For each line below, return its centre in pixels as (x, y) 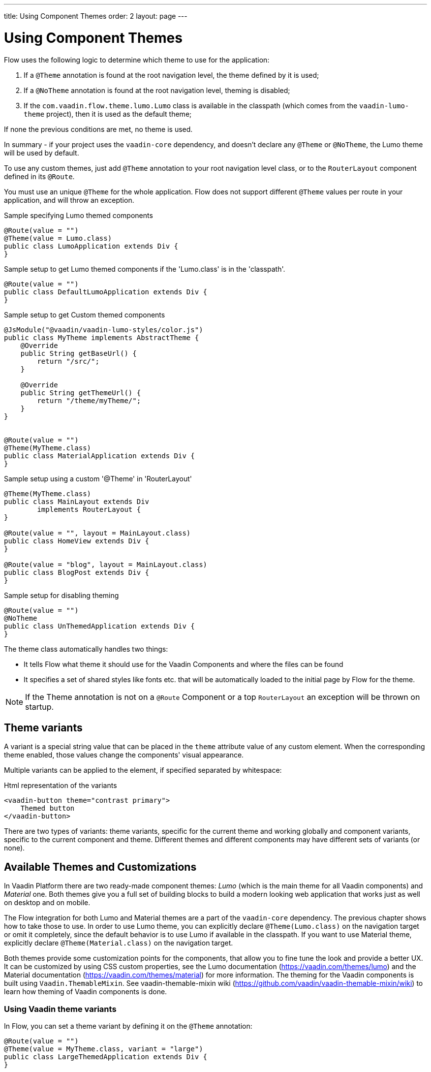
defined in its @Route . (39, 176)
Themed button (47, 808)
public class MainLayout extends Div (77, 501)
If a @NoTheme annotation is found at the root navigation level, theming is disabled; (157, 90)
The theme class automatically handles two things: (86, 649)
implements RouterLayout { (89, 509)
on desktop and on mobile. (47, 903)
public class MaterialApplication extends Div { (99, 456)
